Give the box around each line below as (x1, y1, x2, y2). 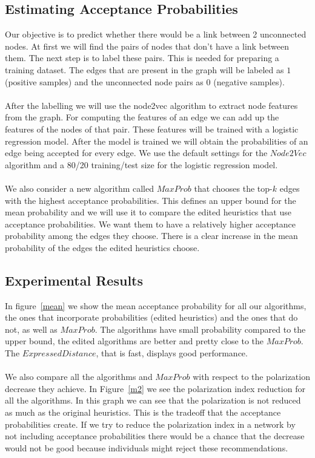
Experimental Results (5, 270, 143, 289)
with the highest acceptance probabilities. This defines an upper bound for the (5, 194, 296, 206)
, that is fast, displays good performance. (96, 347, 248, 359)
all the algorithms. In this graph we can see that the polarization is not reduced (5, 394, 301, 407)
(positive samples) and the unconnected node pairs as (5, 75, 204, 88)
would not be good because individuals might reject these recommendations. (5, 441, 288, 454)
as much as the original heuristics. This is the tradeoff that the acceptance (5, 406, 281, 419)
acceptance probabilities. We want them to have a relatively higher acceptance (5, 217, 296, 230)
